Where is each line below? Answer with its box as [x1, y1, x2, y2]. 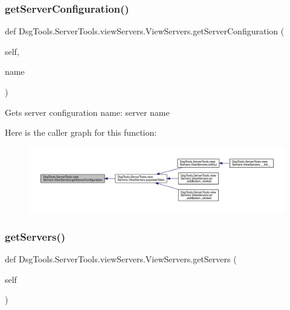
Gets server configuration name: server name [5, 106, 170, 118]
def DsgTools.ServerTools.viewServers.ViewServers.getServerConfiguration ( [5, 25, 285, 37]
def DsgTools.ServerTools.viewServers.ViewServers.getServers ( [5, 252, 237, 265]
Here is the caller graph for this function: [5, 126, 157, 139]
